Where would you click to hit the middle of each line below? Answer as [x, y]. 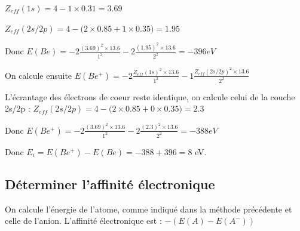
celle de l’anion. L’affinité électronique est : [83, 221]
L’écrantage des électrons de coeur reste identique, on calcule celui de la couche [150, 96]
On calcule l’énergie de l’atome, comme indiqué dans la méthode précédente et [149, 209]
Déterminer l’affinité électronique [110, 184]
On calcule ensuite [39, 75]
